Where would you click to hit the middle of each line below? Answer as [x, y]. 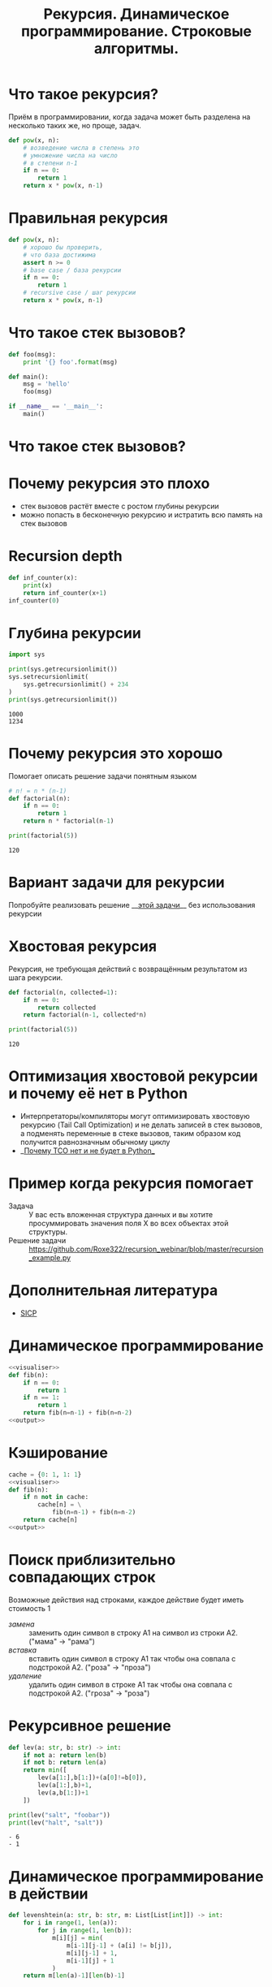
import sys [27, 654]
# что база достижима [59, 255]
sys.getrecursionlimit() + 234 [76, 685]
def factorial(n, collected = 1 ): [63, 992]
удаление [25, 1676]
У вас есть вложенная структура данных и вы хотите [121, 1214]
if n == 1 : [41, 1397]
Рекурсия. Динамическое [136, 14]
